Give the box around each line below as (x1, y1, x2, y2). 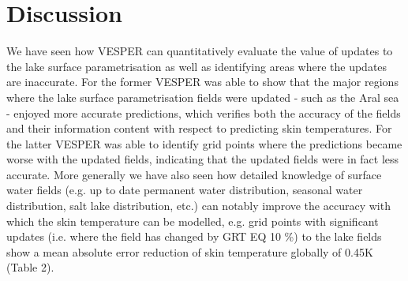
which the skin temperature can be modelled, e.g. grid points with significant (6, 212, 379, 229)
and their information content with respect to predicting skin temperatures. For (6, 120, 392, 137)
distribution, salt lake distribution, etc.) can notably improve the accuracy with (6, 197, 391, 214)
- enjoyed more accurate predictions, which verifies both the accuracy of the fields (6, 104, 401, 121)
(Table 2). (6, 259, 54, 275)
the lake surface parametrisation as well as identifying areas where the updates (6, 58, 387, 74)
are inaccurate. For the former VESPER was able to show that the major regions (6, 73, 399, 90)
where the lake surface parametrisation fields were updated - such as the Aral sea (6, 88, 399, 105)
